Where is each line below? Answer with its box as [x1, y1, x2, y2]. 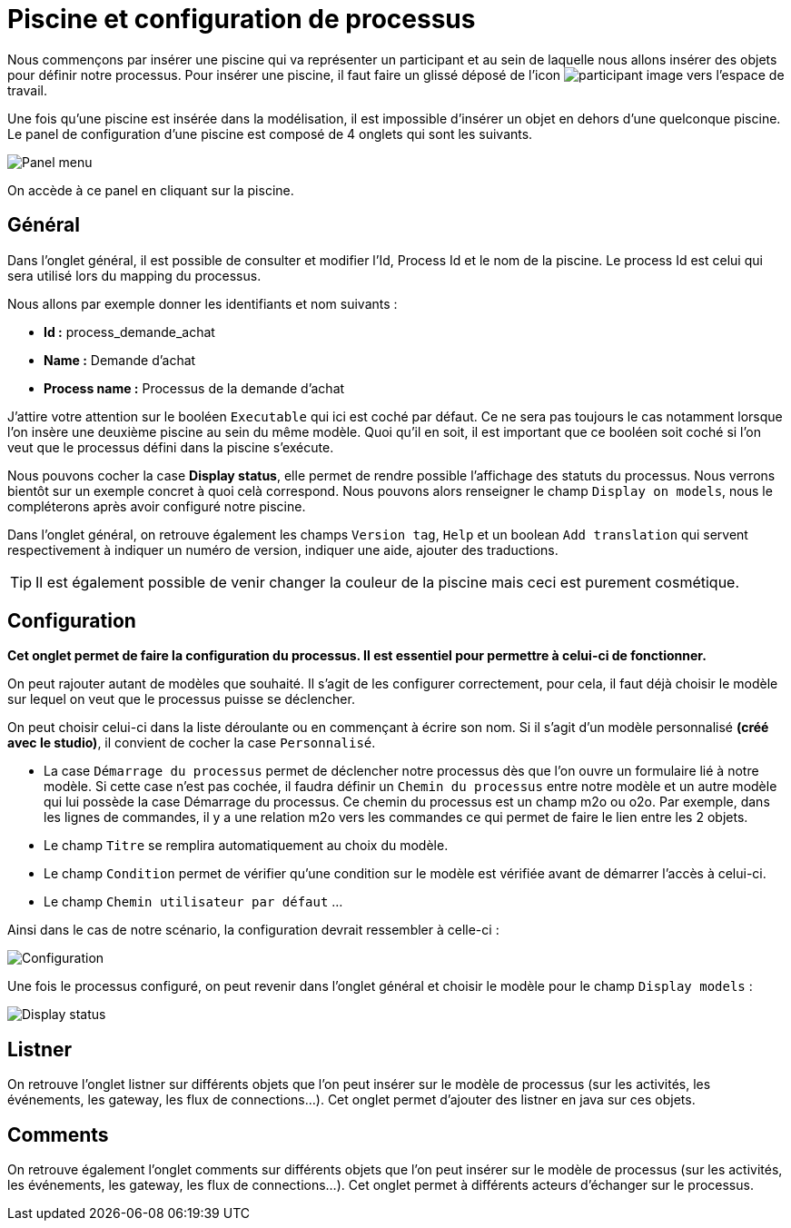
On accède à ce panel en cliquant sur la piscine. [7, 182, 294, 198]
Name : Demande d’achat [44, 352, 196, 368]
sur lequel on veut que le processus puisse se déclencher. [7, 691, 355, 708]
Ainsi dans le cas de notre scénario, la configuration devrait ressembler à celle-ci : [7, 922, 499, 938]
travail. [7, 82, 47, 98]
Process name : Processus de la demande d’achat [44, 380, 345, 396]
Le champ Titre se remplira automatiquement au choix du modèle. [44, 837, 449, 854]
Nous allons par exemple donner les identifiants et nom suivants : [7, 295, 398, 312]
